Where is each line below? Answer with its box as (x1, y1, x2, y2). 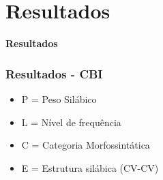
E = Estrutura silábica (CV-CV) (21, 160, 159, 175)
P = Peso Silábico (21, 91, 97, 106)
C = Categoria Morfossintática (21, 138, 150, 152)
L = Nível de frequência (21, 115, 121, 129)
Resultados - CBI (5, 65, 103, 82)
